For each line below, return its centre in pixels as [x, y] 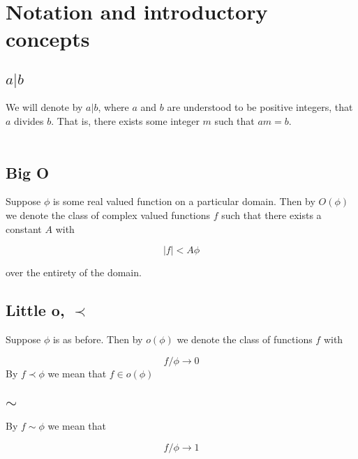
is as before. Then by [98, 339]
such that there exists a [271, 215]
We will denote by [44, 107]
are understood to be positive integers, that [260, 107]
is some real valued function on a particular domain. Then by [184, 201]
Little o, [35, 310]
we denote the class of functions [245, 339]
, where [113, 107]
